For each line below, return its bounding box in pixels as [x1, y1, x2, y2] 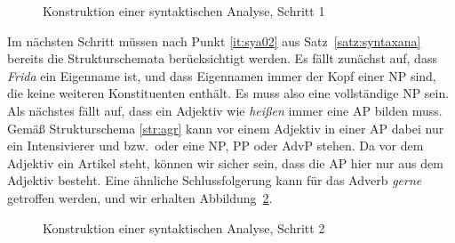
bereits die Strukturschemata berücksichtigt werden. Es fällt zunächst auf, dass [7, 49, 437, 68]
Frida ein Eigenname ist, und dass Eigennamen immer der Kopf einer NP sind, [7, 66, 436, 85]
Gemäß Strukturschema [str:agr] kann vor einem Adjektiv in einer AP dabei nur [7, 118, 444, 137]
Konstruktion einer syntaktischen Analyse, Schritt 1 [43, 2, 325, 20]
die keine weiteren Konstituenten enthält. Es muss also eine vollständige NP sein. [7, 84, 450, 102]
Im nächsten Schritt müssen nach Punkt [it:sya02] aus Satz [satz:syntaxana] [7, 31, 421, 50]
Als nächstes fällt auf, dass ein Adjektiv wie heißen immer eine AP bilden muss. [7, 101, 443, 119]
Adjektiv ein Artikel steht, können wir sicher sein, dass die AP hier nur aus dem [7, 153, 443, 172]
